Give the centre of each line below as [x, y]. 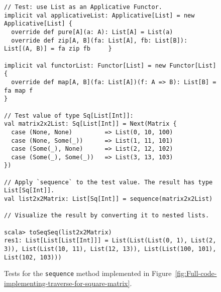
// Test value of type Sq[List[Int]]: [69, 115]
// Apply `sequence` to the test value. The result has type [108, 182]
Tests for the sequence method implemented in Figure [88, 273]
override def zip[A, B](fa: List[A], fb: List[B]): [99, 40]
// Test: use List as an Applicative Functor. [83, 7]
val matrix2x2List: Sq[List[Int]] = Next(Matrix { [90, 124]
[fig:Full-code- [196, 273]
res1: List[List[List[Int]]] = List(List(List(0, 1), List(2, [110, 241]
